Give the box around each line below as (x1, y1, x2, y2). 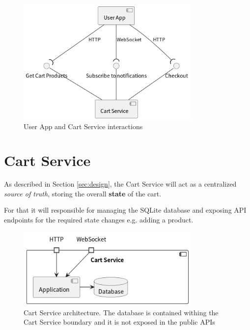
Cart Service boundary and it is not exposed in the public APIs (24, 317, 215, 327)
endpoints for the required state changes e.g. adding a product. (4, 214, 194, 224)
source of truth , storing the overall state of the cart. (4, 188, 162, 198)
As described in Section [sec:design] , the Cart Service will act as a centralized (4, 179, 237, 189)
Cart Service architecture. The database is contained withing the (24, 307, 219, 317)
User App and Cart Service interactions (24, 121, 143, 132)
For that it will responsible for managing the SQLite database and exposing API (4, 205, 247, 215)
